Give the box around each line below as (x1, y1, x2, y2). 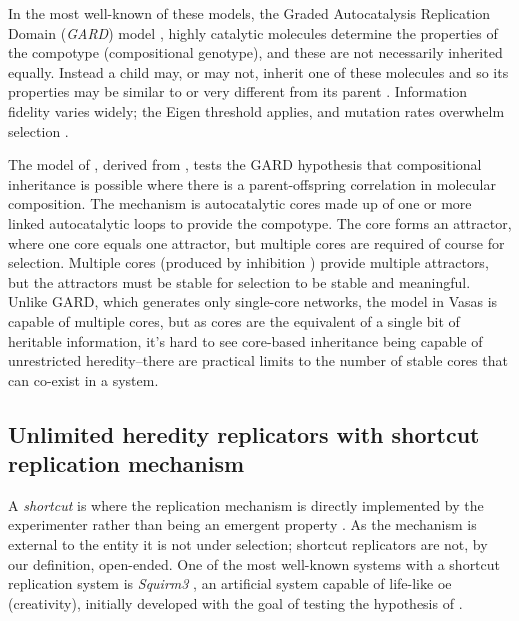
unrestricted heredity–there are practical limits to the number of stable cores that (8, 350, 508, 371)
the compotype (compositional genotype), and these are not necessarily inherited (8, 42, 503, 63)
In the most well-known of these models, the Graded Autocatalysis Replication (8, 3, 491, 23)
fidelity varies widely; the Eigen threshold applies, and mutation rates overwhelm (8, 100, 505, 121)
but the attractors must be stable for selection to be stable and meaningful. (8, 271, 471, 292)
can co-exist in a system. (8, 369, 159, 390)
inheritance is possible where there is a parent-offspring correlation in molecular (8, 173, 496, 194)
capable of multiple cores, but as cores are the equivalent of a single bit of (8, 310, 460, 331)
